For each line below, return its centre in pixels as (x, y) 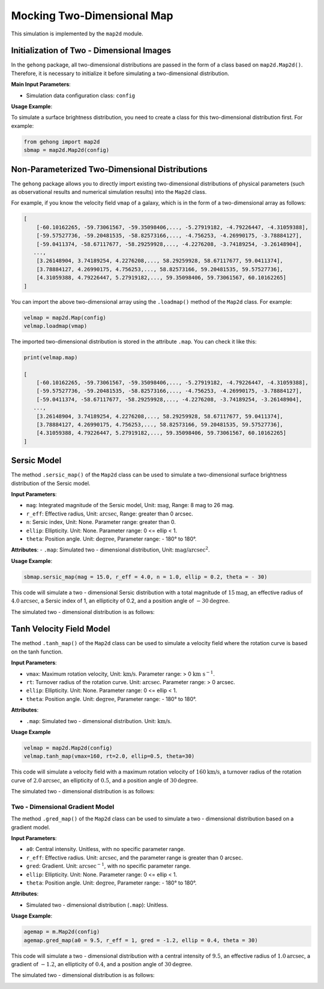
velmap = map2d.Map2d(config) (68, 748)
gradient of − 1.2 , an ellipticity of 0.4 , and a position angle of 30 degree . (102, 964)
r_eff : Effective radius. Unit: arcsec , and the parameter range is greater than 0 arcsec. (134, 858)
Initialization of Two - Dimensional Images (91, 51)
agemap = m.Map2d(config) (62, 932)
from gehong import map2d (62, 142)
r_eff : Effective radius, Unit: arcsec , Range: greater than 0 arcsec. (109, 514)
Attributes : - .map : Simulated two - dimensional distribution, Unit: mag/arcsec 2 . (110, 549)
